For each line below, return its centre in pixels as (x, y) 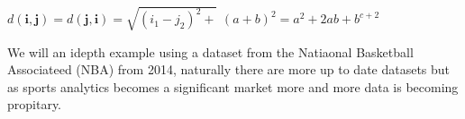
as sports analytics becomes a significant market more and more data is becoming (233, 86)
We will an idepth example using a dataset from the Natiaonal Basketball (210, 51)
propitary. (35, 104)
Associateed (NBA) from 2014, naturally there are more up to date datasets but (229, 69)
